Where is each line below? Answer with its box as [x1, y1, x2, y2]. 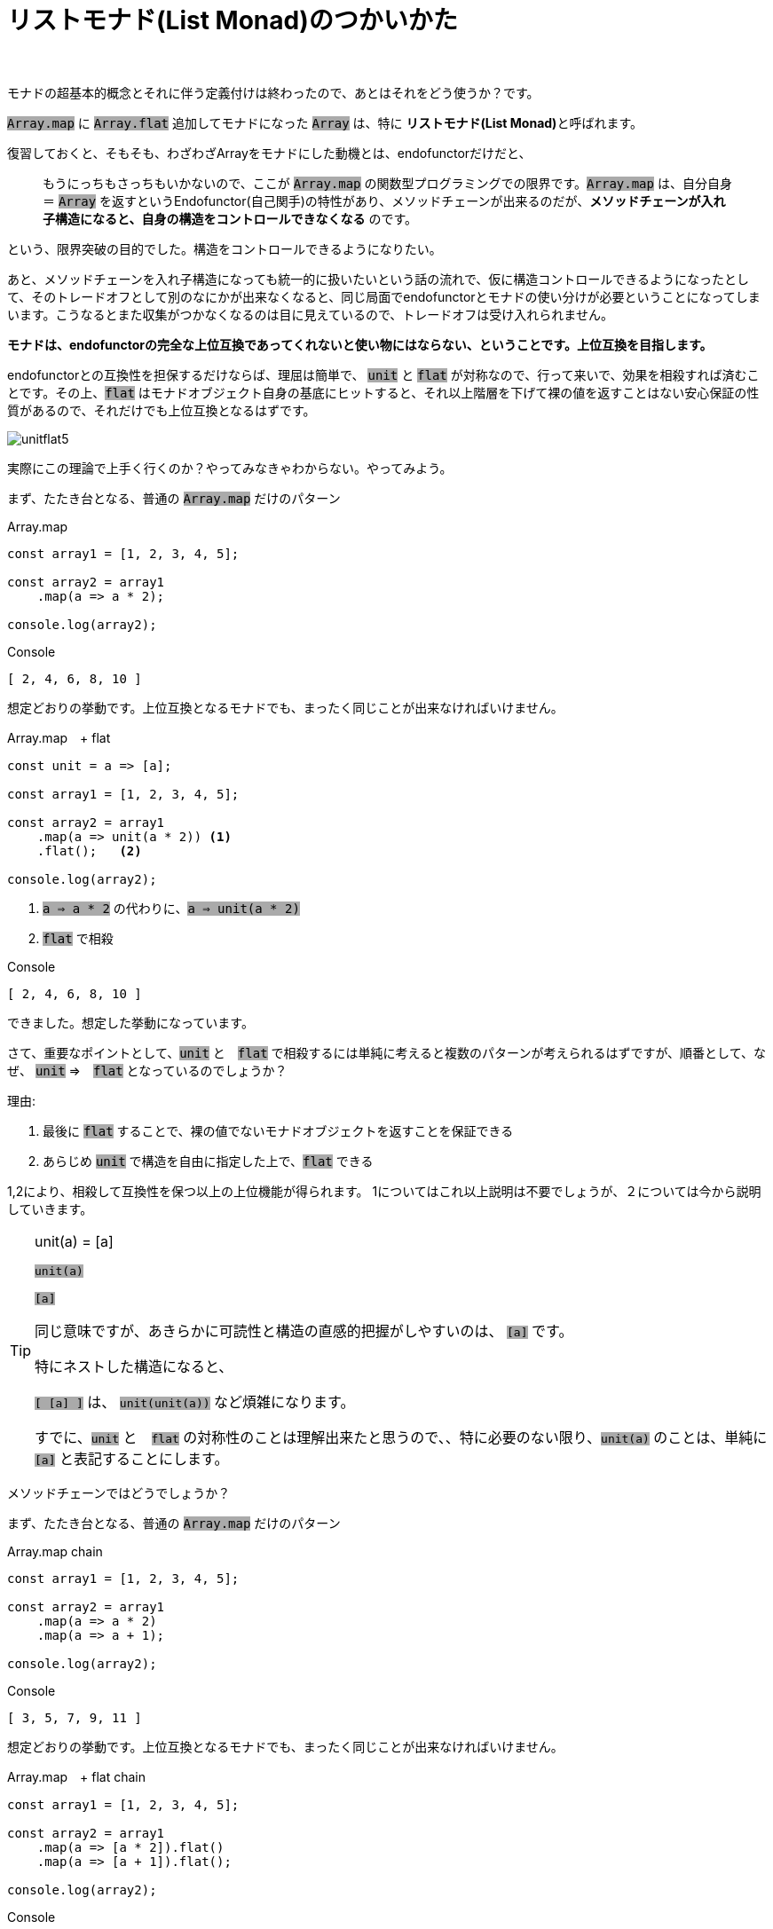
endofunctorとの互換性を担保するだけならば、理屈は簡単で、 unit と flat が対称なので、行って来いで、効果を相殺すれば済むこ [7, 366, 760, 382]
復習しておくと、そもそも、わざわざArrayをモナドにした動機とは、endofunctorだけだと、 [7, 145, 532, 161]
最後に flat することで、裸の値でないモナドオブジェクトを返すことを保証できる [43, 1122, 514, 1138]
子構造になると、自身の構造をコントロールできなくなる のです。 [43, 210, 417, 226]
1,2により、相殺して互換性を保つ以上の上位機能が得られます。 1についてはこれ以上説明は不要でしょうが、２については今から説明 [7, 1183, 761, 1199]
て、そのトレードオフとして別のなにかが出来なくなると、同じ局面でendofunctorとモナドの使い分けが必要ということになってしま [7, 288, 761, 304]
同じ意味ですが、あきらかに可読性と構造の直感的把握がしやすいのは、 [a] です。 [35, 1321, 573, 1340]
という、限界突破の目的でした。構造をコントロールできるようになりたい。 [7, 240, 442, 256]
